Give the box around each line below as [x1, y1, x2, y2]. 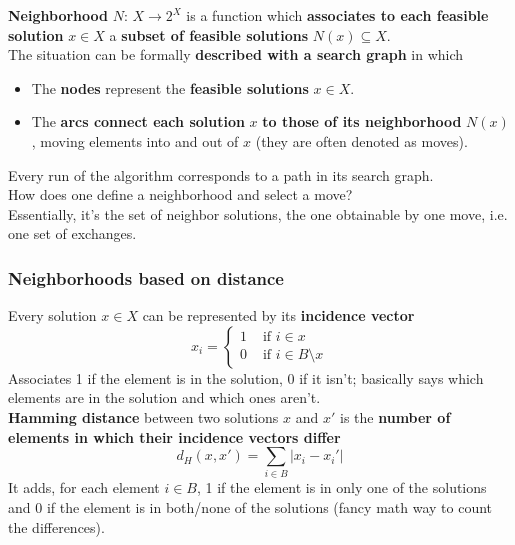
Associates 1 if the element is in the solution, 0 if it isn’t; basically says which [8, 367, 484, 388]
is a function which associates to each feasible [186, 5, 489, 25]
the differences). [8, 516, 105, 537]
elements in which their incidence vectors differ [8, 426, 341, 447]
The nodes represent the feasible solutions [31, 77, 309, 98]
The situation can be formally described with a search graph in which [8, 44, 464, 65]
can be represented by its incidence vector [142, 305, 415, 326]
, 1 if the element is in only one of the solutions [197, 477, 487, 498]
